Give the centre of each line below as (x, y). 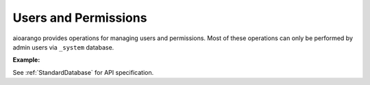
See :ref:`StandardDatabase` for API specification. (83, 72)
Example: (26, 60)
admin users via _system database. (63, 47)
